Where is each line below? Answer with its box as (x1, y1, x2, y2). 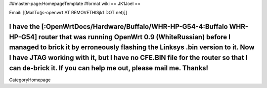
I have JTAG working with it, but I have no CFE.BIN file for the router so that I (9, 53, 248, 61)
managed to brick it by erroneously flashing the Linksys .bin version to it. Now (9, 43, 255, 52)
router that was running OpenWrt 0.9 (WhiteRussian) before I (38, 32, 231, 41)
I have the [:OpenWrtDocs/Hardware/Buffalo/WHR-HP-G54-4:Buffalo (9, 23, 228, 31)
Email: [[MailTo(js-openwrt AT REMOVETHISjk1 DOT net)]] (9, 10, 128, 16)
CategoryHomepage (9, 77, 51, 83)
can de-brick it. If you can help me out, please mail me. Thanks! (9, 64, 209, 72)
